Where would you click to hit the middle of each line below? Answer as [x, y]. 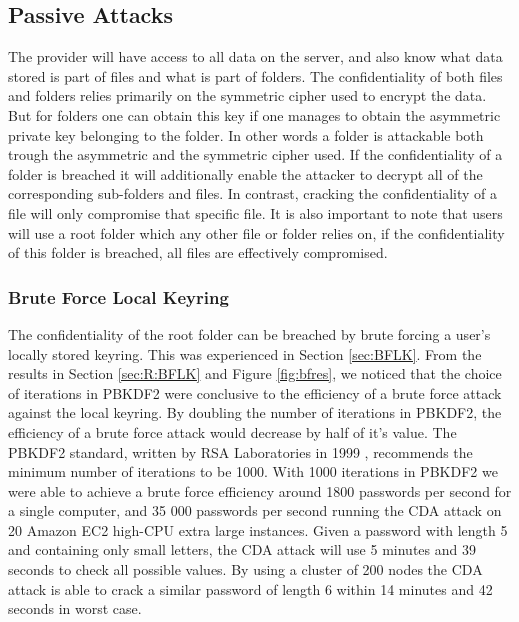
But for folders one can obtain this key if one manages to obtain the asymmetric [254, 114]
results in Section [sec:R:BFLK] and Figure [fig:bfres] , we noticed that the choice [255, 373]
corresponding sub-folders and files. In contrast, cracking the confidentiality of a [253, 193]
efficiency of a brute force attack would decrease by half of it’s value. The [232, 431]
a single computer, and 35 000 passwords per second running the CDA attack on [255, 510]
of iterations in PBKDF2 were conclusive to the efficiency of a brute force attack [255, 392]
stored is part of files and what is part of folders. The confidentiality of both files [255, 75]
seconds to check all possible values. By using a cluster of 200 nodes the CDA [245, 569]
